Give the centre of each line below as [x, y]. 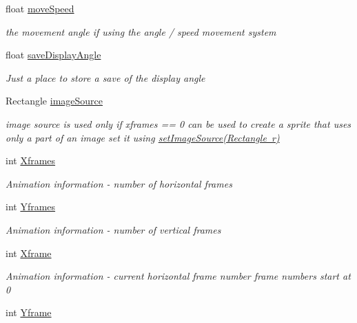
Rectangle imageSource [54, 101]
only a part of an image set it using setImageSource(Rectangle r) [143, 137]
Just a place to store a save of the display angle [105, 77]
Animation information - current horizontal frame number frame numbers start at [178, 276]
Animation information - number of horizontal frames [119, 183]
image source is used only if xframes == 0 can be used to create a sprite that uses [178, 123]
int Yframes [31, 207]
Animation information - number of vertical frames [113, 229]
